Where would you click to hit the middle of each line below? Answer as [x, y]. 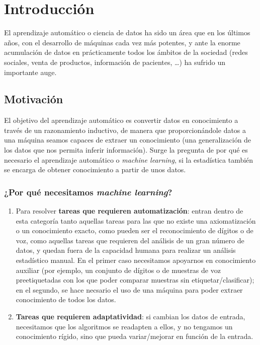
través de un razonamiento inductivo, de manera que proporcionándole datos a [125, 130]
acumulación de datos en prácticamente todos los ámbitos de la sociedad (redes [126, 52]
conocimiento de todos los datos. [66, 299]
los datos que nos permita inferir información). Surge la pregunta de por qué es [126, 150]
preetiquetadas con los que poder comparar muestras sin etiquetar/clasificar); [135, 280]
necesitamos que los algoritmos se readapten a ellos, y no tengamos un [124, 326]
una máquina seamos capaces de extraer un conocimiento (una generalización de [128, 140]
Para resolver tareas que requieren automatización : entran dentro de [129, 211]
